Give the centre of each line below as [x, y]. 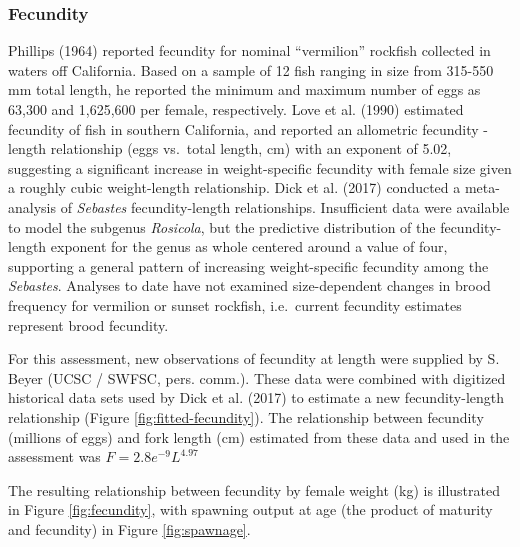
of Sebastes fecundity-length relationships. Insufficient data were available [285, 206]
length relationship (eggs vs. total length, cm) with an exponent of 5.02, [230, 148]
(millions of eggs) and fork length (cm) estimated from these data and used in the [259, 436]
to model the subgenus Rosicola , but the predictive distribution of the [222, 226]
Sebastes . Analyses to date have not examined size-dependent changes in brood [249, 285]
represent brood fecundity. [88, 324]
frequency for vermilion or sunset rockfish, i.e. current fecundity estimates [235, 304]
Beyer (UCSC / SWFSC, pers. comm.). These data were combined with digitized [257, 377]
